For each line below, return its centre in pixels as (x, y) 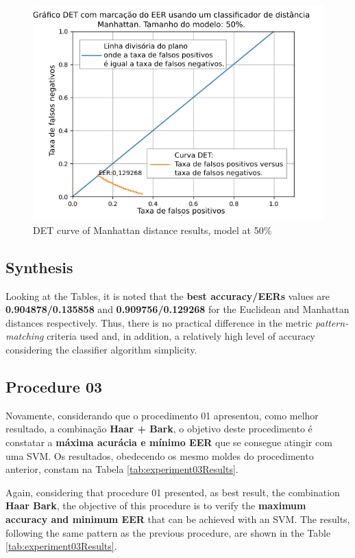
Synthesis (39, 267)
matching (25, 336)
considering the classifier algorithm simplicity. (101, 349)
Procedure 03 (54, 386)
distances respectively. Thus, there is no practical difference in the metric (159, 322)
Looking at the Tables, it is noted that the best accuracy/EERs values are (168, 295)
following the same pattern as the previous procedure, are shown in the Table (168, 532)
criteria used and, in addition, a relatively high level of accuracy (181, 336)
